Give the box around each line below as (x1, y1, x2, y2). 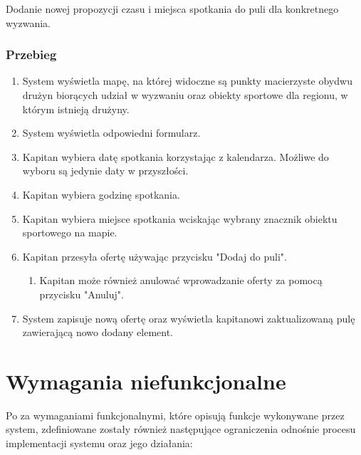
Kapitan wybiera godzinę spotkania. (22, 187, 180, 202)
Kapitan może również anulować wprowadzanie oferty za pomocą (39, 273, 323, 288)
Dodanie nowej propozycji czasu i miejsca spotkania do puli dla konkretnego (6, 1, 339, 16)
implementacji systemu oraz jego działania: (6, 436, 193, 451)
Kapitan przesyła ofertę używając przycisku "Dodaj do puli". (22, 249, 287, 263)
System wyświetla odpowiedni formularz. (22, 125, 201, 140)
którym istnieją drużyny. (22, 101, 130, 116)
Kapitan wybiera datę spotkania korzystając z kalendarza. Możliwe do (22, 149, 329, 164)
